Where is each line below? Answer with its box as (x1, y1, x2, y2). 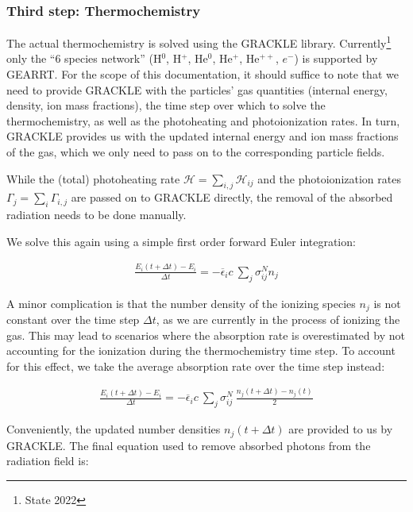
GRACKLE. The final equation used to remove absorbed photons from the (6, 437, 371, 453)
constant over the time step (6, 311, 140, 327)
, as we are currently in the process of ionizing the (156, 311, 400, 327)
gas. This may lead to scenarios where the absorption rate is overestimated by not (6, 326, 405, 343)
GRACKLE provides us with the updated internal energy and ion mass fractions (6, 128, 399, 144)
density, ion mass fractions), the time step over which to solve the (6, 97, 326, 114)
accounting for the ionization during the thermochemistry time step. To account (6, 342, 396, 359)
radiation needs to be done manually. (6, 206, 187, 223)
